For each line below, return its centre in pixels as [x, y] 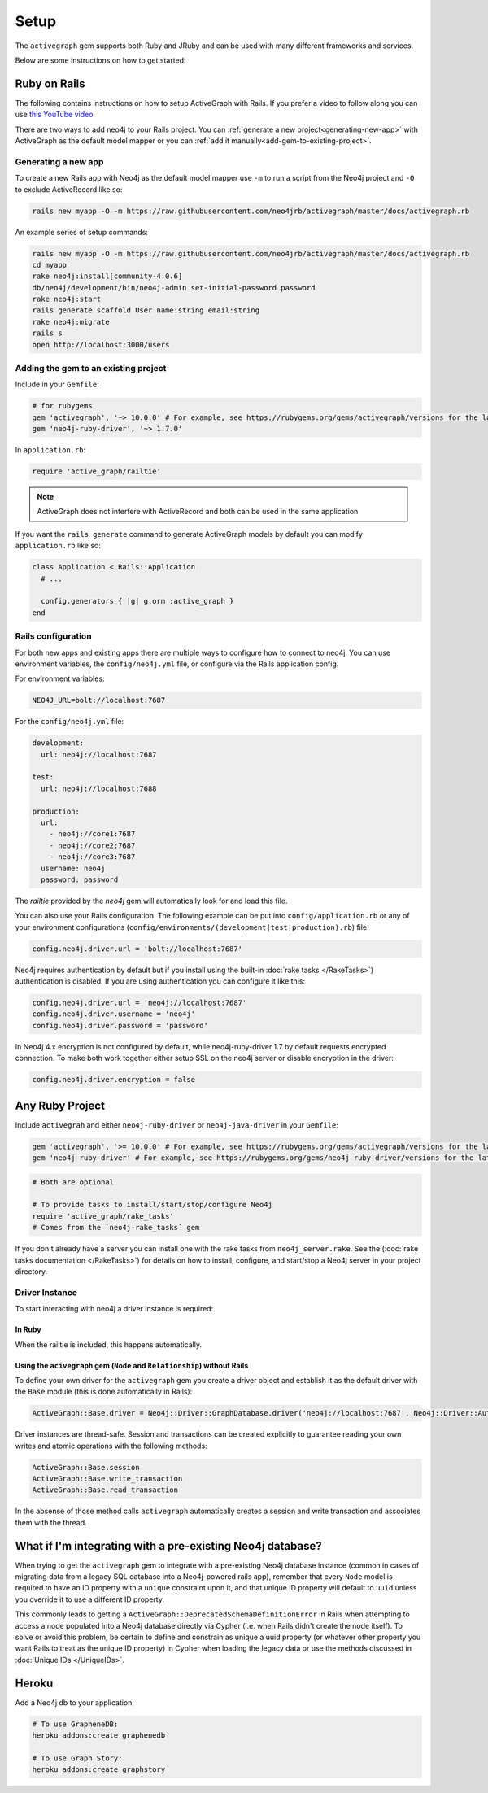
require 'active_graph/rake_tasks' [103, 1216]
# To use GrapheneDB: [75, 1724]
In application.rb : [50, 450]
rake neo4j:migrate [71, 322]
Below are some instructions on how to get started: [100, 60]
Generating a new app [59, 161]
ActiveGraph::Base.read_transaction [105, 1490]
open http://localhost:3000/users [101, 345]
